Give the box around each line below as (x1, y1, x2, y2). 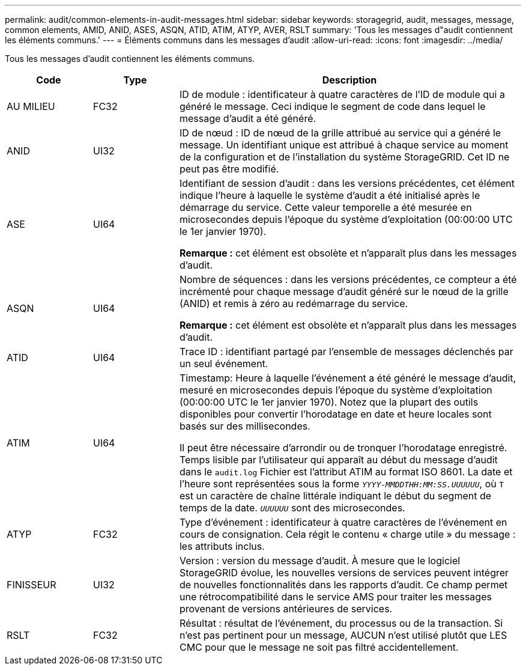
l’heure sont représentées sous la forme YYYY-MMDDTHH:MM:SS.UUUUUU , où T (179, 478, 504, 490)
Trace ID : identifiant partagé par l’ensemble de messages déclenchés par (179, 346, 513, 358)
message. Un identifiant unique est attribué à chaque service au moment (179, 139, 509, 151)
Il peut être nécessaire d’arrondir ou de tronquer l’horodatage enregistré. (179, 442, 507, 454)
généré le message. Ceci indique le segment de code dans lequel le (179, 100, 486, 112)
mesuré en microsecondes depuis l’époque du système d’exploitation (179, 384, 492, 396)
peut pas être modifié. (179, 163, 279, 175)
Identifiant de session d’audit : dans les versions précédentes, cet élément (179, 177, 515, 189)
